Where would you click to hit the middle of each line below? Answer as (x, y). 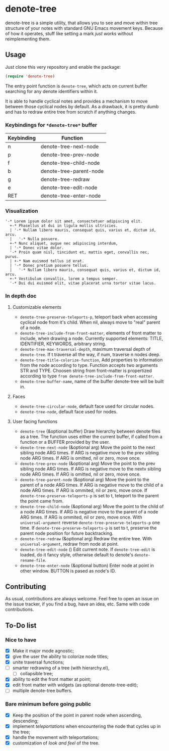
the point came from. (42, 501)
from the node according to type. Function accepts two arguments (89, 365)
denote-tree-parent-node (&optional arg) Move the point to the (84, 479)
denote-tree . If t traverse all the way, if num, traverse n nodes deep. (90, 354)
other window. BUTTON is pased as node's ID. (68, 571)
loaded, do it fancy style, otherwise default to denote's (77, 554)
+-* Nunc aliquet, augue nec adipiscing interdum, (64, 244)
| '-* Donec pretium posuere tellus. (49, 266)
